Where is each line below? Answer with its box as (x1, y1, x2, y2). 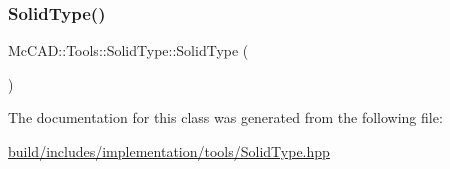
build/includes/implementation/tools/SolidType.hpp (8, 141, 330, 161)
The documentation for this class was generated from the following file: (8, 107, 443, 128)
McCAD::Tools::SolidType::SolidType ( (8, 40, 249, 61)
